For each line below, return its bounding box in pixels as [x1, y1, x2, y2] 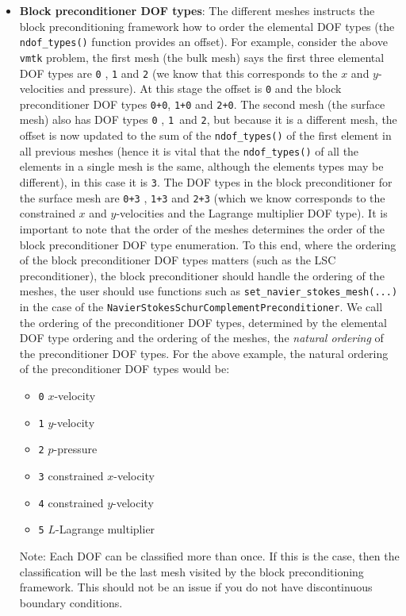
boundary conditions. [19, 594, 123, 610]
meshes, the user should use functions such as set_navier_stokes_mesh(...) [19, 283, 398, 299]
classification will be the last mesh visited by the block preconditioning [19, 563, 364, 579]
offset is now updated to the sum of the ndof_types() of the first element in [19, 127, 392, 144]
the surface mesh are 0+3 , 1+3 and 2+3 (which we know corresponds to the [19, 189, 385, 206]
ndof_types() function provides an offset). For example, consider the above [19, 33, 388, 50]
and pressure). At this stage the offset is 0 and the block [67, 80, 342, 97]
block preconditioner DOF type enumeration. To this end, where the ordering [19, 236, 396, 252]
